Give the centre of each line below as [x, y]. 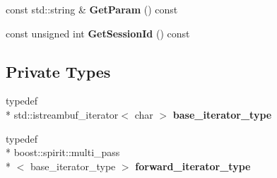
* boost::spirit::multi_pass [63, 152]
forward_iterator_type [193, 166]
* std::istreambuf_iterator [62, 114]
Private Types [58, 71]
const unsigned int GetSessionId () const [98, 33]
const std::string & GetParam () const [92, 9]
